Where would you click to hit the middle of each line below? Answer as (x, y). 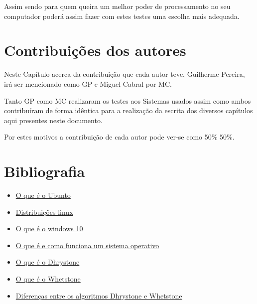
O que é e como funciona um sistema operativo (87, 245)
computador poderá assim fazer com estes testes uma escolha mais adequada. (122, 16)
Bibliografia (45, 171)
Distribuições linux (44, 212)
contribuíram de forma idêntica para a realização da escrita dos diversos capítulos (128, 110)
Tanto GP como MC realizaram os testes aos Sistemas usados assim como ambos (128, 100)
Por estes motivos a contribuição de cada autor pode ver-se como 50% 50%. (119, 137)
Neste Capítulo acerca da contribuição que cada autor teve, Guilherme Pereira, (125, 74)
